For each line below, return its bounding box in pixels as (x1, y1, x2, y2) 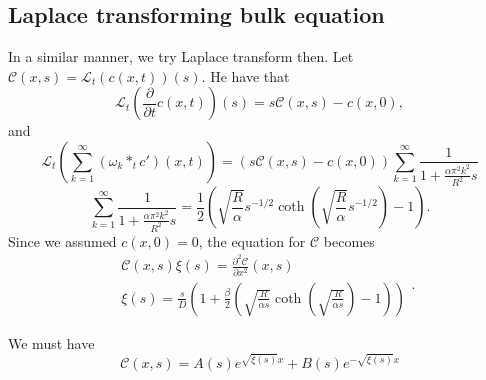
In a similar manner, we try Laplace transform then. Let (8, 46, 354, 67)
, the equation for (198, 230, 306, 251)
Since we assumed (8, 230, 117, 251)
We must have (8, 332, 95, 353)
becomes (323, 230, 375, 251)
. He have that (201, 65, 290, 86)
